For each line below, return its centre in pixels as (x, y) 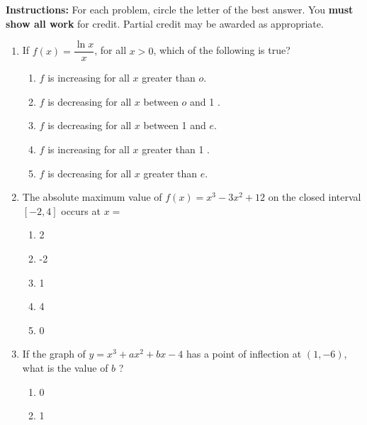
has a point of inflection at (244, 354)
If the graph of (54, 354)
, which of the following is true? (222, 50)
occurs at (81, 210)
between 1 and (175, 125)
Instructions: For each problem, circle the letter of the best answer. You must (180, 9)
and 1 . (205, 101)
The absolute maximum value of (92, 197)
